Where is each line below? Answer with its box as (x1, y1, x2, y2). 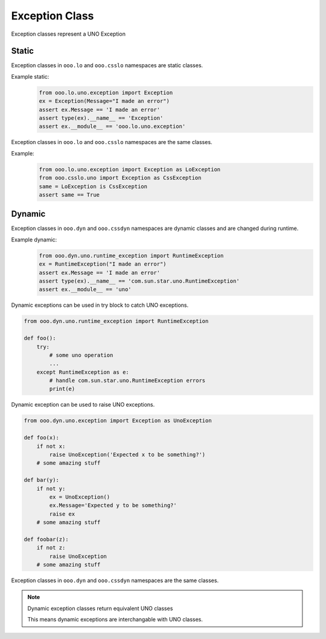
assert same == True (39, 191, 100, 198)
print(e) (49, 385, 75, 393)
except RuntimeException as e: (36, 369, 129, 375)
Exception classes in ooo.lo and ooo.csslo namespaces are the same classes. (11, 139, 213, 146)
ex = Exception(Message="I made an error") (39, 97, 170, 105)
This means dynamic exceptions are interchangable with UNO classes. (27, 616, 203, 623)
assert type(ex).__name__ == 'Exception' (39, 115, 164, 121)
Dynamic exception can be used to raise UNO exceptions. (11, 401, 155, 408)
